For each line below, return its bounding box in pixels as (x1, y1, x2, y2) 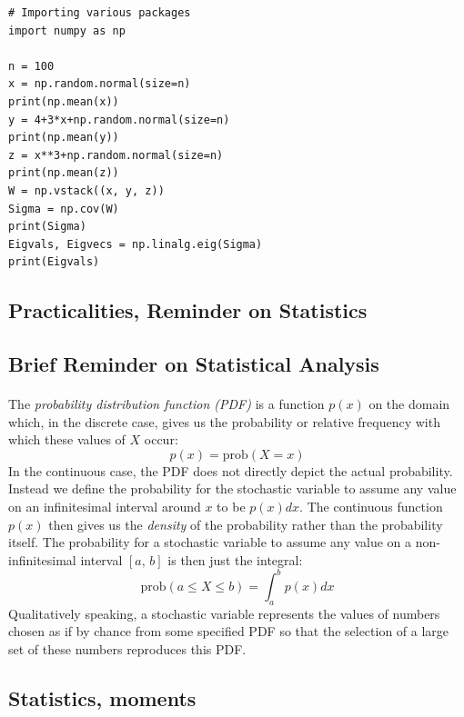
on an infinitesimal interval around (8, 497, 201, 516)
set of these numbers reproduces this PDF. (8, 639, 247, 658)
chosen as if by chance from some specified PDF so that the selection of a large (8, 622, 449, 641)
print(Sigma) (8, 220, 86, 234)
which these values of (8, 430, 126, 449)
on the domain (368, 394, 450, 413)
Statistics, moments (8, 683, 197, 712)
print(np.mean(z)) (8, 166, 119, 180)
